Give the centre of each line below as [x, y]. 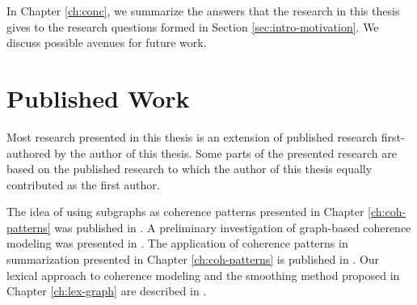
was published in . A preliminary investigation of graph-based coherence [233, 227]
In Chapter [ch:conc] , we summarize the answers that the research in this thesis [203, 11]
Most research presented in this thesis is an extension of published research [192, 136]
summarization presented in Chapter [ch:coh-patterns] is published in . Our [193, 259]
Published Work [98, 97]
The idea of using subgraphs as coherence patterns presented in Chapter [185, 212]
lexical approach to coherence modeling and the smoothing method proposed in [203, 275]
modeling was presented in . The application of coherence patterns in [177, 243]
